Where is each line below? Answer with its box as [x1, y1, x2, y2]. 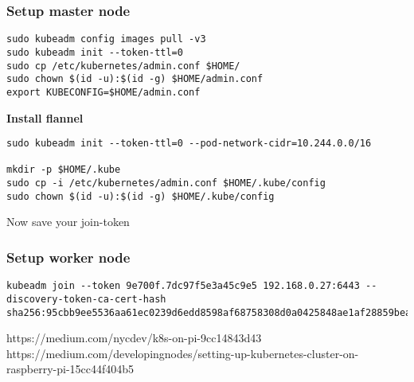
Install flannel [6, 109, 84, 126]
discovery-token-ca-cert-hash [6, 293, 166, 305]
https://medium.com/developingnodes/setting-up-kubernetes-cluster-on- [6, 345, 359, 361]
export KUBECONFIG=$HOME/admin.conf [6, 86, 201, 98]
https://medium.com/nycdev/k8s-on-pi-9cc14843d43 [6, 329, 262, 346]
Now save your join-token [6, 213, 130, 230]
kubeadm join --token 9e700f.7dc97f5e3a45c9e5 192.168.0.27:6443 [6, 280, 360, 292]
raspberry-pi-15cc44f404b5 [6, 361, 135, 377]
